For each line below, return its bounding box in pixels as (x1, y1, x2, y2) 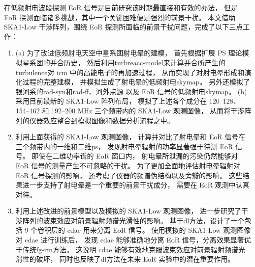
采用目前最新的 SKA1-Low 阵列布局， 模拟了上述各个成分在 (15, 96, 207, 106)
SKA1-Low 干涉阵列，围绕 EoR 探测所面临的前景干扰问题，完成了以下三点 (4, 22, 243, 32)
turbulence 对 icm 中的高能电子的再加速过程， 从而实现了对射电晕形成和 (15, 67, 245, 77)
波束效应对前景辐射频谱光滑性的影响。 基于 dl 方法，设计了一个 (43, 215, 245, 225)
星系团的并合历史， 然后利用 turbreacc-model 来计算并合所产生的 (22, 57, 225, 67)
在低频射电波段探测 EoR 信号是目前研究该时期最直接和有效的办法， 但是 (4, 2, 238, 12)
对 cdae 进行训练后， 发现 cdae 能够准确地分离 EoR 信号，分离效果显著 (15, 235, 244, 245)
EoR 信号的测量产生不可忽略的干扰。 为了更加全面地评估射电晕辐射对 (15, 160, 240, 170)
